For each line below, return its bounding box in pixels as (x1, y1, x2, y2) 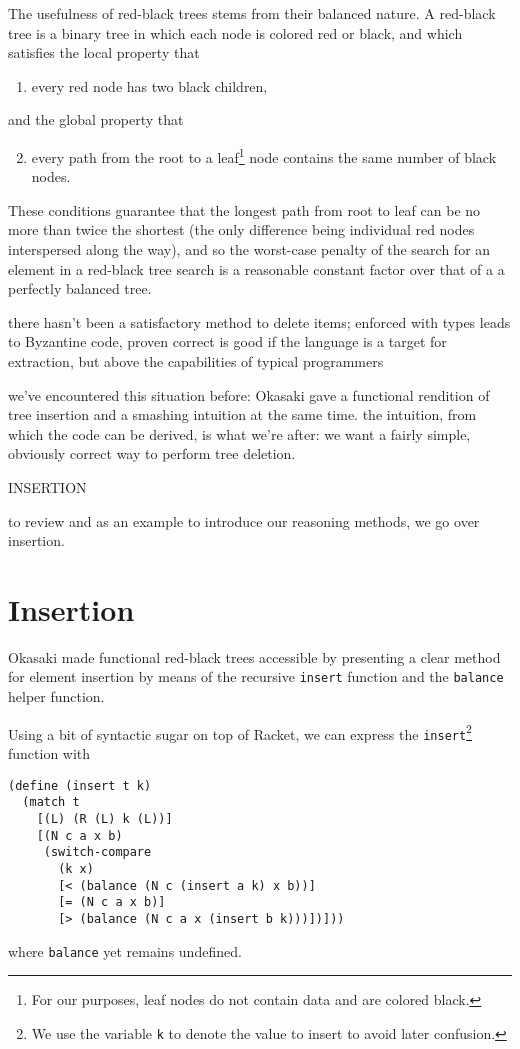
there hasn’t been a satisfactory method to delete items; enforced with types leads (8, 311, 511, 332)
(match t (22, 795, 80, 810)
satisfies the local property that (8, 42, 200, 63)
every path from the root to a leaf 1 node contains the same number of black (31, 143, 497, 167)
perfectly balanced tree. (8, 278, 152, 299)
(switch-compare (43, 845, 152, 860)
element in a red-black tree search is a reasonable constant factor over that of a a (8, 258, 505, 279)
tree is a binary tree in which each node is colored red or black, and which (8, 22, 463, 43)
